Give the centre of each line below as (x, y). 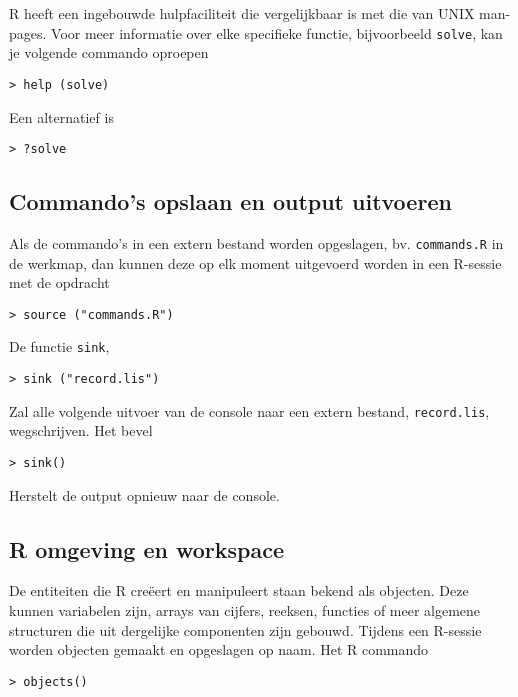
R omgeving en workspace (147, 548)
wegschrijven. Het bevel (81, 430)
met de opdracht (59, 282)
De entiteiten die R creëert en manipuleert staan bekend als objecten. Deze (239, 590)
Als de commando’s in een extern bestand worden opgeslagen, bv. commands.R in (256, 242)
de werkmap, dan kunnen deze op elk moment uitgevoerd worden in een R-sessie (255, 262)
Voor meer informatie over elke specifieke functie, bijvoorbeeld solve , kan (277, 32)
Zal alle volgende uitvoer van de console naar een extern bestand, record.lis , (249, 410)
